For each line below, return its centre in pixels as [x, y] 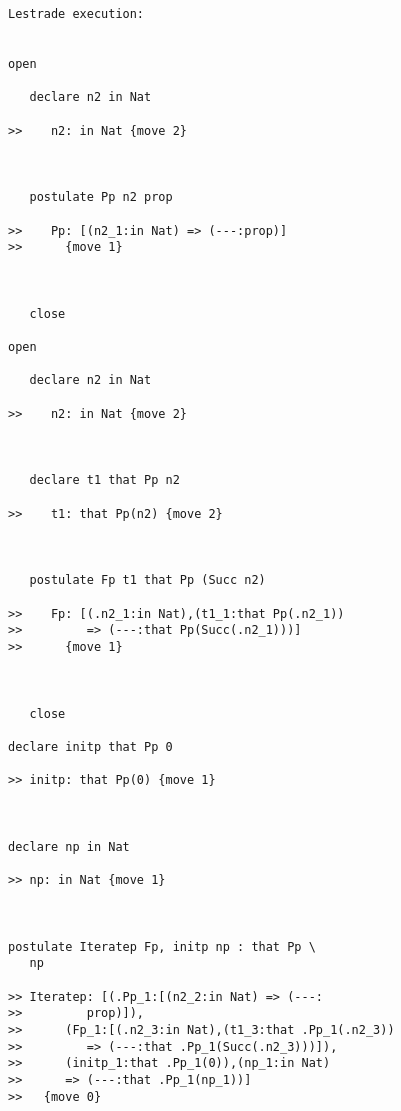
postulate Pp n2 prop [101, 197]
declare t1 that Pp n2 [104, 480]
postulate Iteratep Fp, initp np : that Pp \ [162, 946]
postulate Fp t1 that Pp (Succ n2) [147, 580]
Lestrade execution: [76, 14]
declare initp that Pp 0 [90, 746]
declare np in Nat [69, 846]
